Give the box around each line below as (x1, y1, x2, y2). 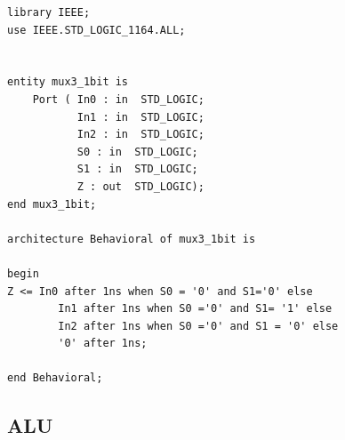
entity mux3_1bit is (7, 76, 129, 89)
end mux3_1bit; (7, 197, 97, 211)
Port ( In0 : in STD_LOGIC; (32, 92, 205, 106)
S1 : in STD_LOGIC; (76, 163, 198, 176)
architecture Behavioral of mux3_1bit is (7, 232, 256, 245)
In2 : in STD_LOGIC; (76, 128, 205, 141)
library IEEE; (7, 6, 91, 19)
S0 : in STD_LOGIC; (76, 145, 198, 158)
